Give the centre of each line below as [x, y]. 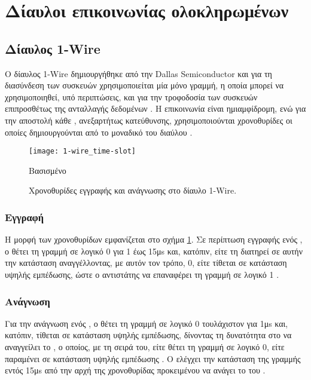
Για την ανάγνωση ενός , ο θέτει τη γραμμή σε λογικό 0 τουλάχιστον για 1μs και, [147, 323]
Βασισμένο [48, 170]
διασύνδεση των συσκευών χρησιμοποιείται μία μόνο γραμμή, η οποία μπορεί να [144, 85]
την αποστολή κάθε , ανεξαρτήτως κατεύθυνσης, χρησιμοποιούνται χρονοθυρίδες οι [149, 120]
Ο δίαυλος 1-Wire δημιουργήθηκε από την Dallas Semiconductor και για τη [138, 73]
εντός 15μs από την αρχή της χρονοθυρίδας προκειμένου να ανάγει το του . [135, 370]
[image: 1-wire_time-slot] [82, 151]
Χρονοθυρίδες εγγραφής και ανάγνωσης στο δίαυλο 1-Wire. [133, 190]
